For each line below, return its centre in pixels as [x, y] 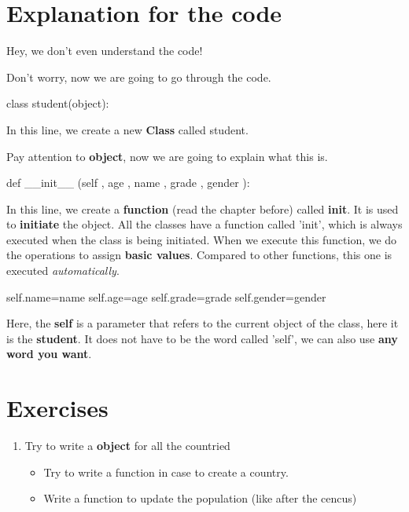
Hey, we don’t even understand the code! [105, 51]
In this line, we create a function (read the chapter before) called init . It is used [203, 208]
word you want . [49, 354]
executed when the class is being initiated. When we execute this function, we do [202, 239]
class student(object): [58, 103]
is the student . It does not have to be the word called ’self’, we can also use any [202, 338]
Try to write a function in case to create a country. [166, 472]
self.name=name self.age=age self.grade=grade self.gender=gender [166, 296]
